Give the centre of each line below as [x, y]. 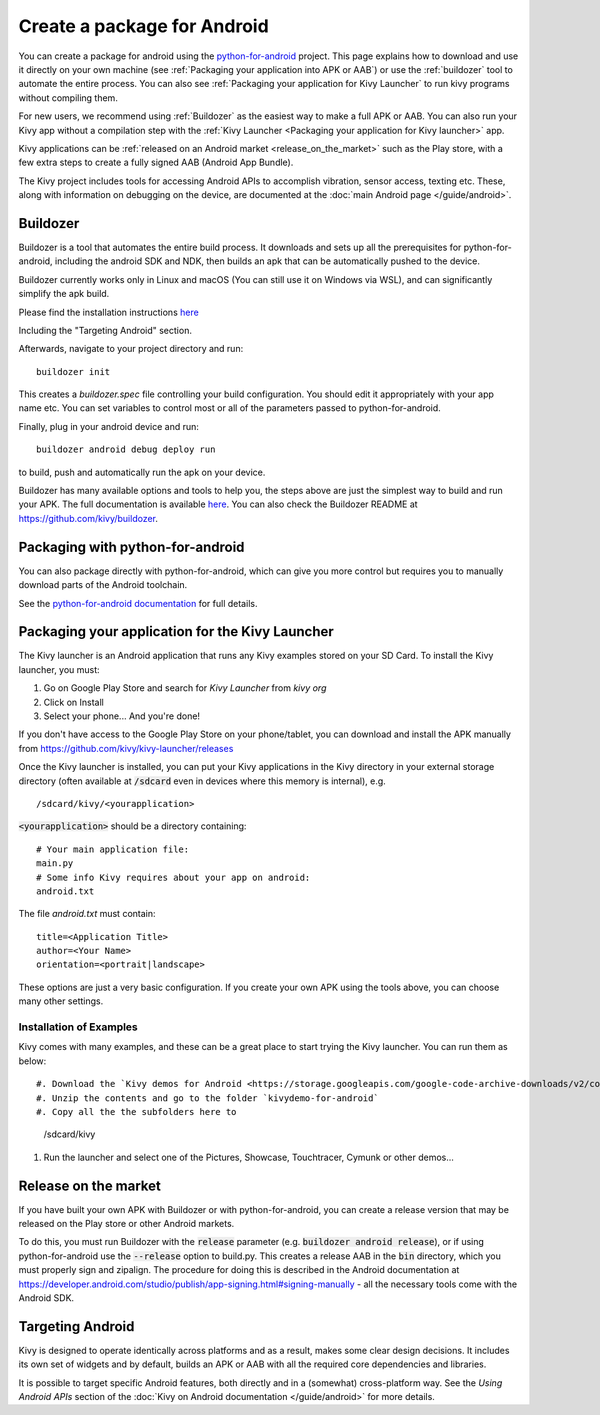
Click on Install [73, 702]
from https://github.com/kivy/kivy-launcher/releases [126, 748]
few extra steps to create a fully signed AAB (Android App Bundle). [156, 162]
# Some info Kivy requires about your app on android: [173, 877]
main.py [55, 863]
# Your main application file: [113, 849]
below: [32, 1061]
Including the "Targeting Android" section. [105, 330]
